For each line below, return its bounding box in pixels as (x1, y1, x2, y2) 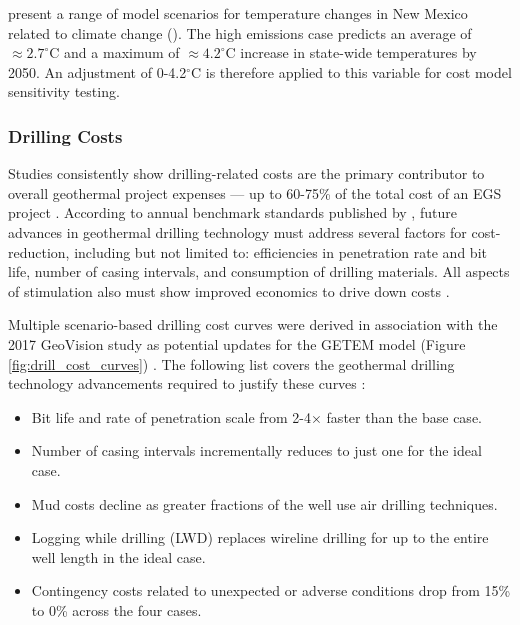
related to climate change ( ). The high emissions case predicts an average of (8, 22, 472, 43)
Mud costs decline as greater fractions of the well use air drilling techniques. (31, 493, 498, 514)
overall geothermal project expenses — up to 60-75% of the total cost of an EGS (8, 182, 502, 203)
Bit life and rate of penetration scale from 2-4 (31, 406, 312, 427)
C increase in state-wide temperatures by (225, 42, 477, 63)
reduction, (8, 241, 70, 262)
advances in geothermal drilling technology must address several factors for (8, 221, 467, 242)
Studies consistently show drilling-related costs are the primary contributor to (8, 163, 485, 184)
